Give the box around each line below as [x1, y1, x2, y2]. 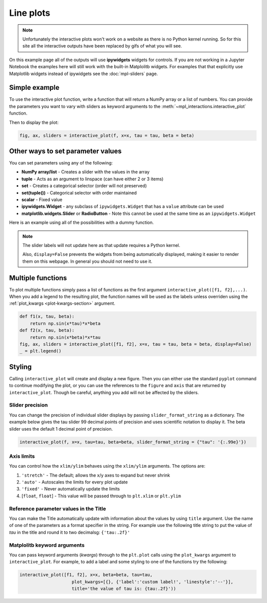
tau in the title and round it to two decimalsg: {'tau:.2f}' [9, 529, 131, 535]
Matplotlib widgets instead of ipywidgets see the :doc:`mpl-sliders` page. [9, 71, 158, 77]
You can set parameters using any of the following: [9, 160, 113, 166]
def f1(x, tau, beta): [19, 314, 75, 320]
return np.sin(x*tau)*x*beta [30, 321, 101, 326]
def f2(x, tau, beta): [19, 327, 75, 333]
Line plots [9, 7, 50, 18]
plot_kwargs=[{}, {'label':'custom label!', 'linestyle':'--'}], [72, 579, 233, 585]
